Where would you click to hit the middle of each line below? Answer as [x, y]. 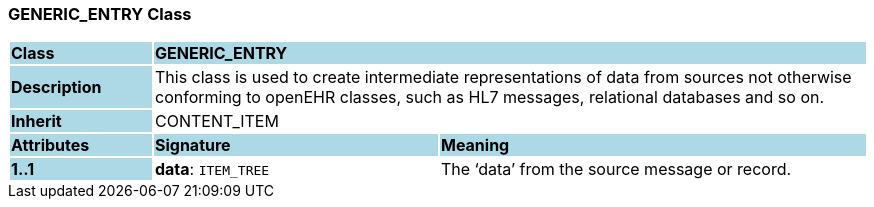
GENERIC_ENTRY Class [100, 14]
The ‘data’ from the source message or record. [616, 169]
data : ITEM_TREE [212, 169]
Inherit [36, 121]
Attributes [50, 145]
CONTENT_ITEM [216, 121]
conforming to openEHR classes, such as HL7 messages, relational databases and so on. [489, 97]
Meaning [475, 145]
